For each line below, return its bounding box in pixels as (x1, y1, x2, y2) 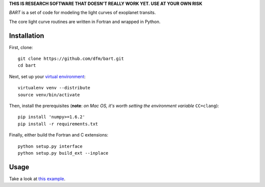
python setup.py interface (18, 143, 83, 149)
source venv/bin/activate (18, 92, 80, 98)
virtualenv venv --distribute (18, 85, 91, 91)
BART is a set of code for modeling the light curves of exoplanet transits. (9, 10, 156, 16)
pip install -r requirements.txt (18, 121, 98, 127)
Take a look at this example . (9, 176, 66, 182)
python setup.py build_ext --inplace (18, 150, 109, 156)
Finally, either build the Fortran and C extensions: (9, 132, 108, 138)
